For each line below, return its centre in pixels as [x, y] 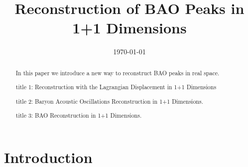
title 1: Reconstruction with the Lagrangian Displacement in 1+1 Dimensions [116, 87]
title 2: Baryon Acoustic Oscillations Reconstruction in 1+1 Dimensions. [109, 101]
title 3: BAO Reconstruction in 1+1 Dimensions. [79, 115]
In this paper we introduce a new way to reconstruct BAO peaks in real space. [118, 73]
